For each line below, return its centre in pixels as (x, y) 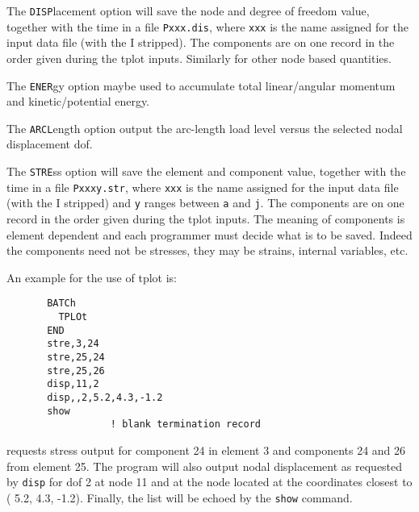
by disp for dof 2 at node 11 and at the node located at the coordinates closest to (209, 482)
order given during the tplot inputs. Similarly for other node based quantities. (199, 58)
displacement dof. (50, 144)
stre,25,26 (76, 370)
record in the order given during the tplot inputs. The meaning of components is (206, 218)
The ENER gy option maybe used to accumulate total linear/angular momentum (201, 85)
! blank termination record (185, 425)
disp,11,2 (73, 384)
